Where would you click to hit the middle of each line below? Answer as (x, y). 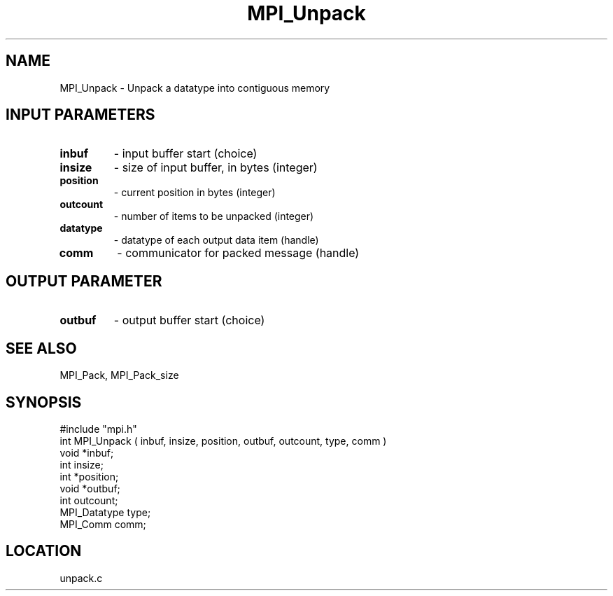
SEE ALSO (41, 348)
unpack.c (81, 578)
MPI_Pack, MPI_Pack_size (119, 375)
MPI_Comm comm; (103, 524)
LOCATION (44, 551)
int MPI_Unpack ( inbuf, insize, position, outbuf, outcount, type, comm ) (223, 441)
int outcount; (89, 500)
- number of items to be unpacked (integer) (214, 216)
